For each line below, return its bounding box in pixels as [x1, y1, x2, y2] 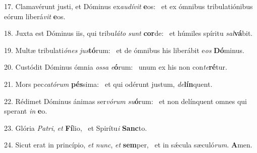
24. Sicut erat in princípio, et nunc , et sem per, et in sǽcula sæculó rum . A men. [4, 139, 252, 150]
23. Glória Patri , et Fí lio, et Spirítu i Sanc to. [4, 122, 147, 133]
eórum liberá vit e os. [4, 11, 66, 21]
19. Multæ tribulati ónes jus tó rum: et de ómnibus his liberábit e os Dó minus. [4, 44, 244, 55]
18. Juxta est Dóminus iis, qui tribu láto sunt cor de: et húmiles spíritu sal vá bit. [4, 28, 253, 38]
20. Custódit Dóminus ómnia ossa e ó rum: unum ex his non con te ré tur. [4, 62, 228, 72]
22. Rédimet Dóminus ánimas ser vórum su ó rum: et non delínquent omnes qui [4, 95, 247, 106]
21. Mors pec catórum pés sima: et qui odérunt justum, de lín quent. [4, 78, 213, 89]
